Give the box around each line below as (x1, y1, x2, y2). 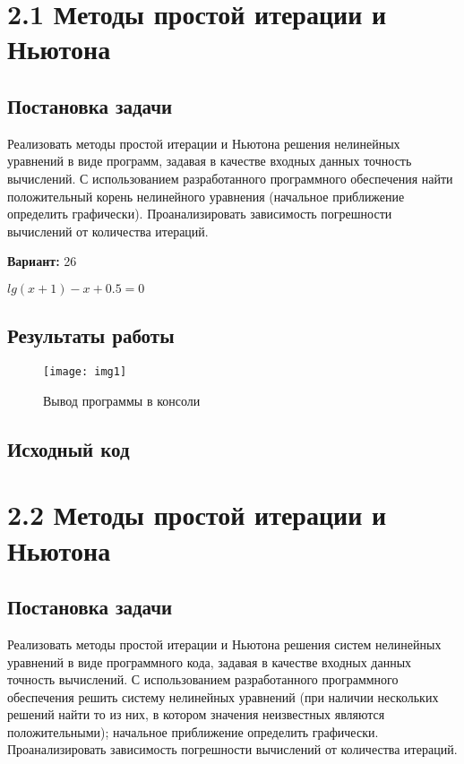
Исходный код (7, 434, 130, 462)
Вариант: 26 (7, 252, 77, 270)
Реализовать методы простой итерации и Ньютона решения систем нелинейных (7, 634, 442, 653)
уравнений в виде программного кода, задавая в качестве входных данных (7, 652, 412, 671)
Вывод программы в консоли (43, 391, 201, 409)
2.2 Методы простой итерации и (7, 496, 387, 533)
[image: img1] (43, 365, 127, 379)
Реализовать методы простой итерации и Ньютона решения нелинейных (7, 133, 400, 152)
